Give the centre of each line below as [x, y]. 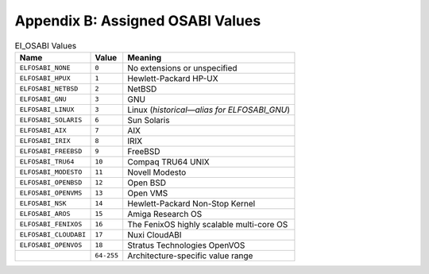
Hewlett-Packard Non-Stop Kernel [191, 203]
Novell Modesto [157, 172]
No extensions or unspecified [182, 68]
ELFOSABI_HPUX [45, 78]
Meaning [145, 57]
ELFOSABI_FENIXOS [51, 224]
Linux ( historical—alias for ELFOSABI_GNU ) [209, 110]
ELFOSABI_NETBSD [49, 89]
